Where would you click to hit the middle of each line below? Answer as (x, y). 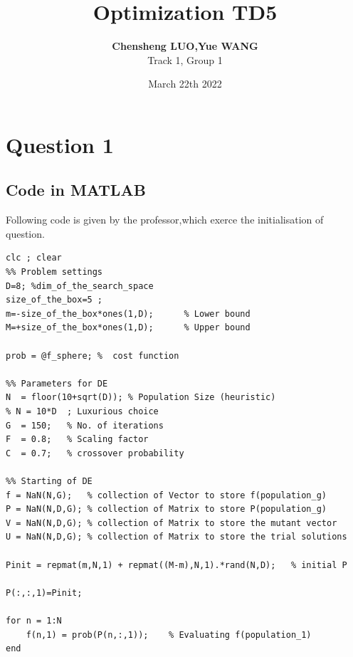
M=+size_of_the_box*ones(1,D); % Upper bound (128, 328)
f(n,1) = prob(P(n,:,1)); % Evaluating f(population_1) (169, 635)
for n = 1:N (34, 620)
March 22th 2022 (185, 84)
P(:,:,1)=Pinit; (44, 593)
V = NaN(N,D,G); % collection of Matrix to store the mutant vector (172, 523)
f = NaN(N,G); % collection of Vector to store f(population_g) (167, 495)
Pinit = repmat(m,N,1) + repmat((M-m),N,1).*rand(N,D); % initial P (176, 565)
